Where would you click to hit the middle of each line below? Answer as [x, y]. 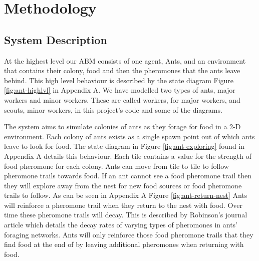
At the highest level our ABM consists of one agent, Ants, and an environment [125, 60]
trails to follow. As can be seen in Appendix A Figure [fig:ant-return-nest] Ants [126, 195]
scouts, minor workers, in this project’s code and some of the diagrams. [113, 109]
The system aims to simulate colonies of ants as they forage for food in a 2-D [122, 126]
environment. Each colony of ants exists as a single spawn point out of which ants [129, 136]
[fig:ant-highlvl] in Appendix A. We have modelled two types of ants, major [120, 90]
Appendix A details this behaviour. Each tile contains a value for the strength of [128, 156]
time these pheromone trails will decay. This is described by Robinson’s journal [126, 215]
